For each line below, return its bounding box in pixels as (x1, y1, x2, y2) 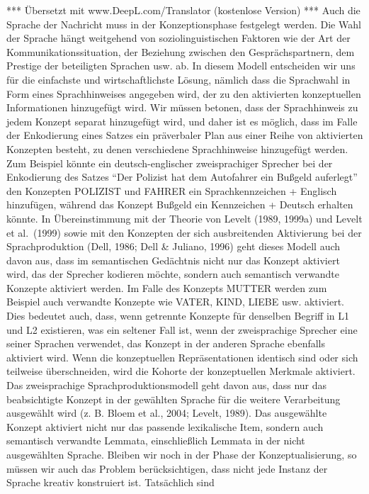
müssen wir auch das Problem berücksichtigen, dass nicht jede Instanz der (6, 461, 328, 476)
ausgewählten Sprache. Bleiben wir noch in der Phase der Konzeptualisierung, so (6, 447, 357, 461)
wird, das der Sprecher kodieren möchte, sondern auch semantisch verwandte (6, 266, 339, 281)
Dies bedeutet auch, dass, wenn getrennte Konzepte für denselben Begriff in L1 (6, 308, 349, 323)
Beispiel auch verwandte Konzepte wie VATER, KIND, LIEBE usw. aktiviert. (6, 294, 344, 309)
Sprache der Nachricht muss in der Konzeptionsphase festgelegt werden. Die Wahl (6, 16, 361, 31)
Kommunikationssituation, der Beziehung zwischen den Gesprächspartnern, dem (6, 44, 355, 59)
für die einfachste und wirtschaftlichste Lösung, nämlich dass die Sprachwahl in (6, 72, 351, 86)
